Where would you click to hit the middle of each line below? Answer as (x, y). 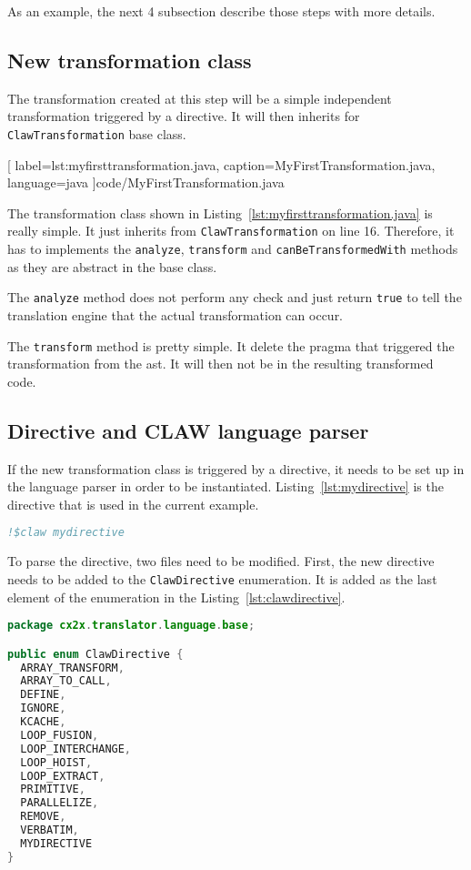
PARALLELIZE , (60, 803)
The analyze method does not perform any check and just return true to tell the (235, 297)
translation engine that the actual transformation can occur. (175, 314)
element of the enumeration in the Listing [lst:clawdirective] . (176, 597)
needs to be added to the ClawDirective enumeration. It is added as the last (222, 578)
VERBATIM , (50, 830)
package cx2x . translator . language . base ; (131, 626)
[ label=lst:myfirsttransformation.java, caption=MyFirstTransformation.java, (221, 164)
